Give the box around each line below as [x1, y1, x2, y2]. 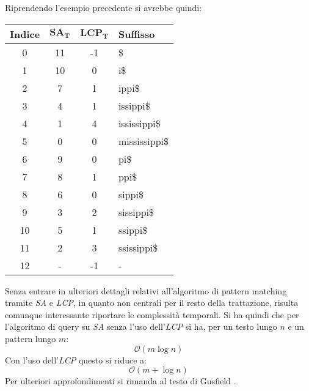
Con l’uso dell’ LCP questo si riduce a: [5, 353, 147, 366]
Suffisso [118, 26, 155, 41]
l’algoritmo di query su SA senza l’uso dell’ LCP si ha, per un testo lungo [5, 320, 277, 333]
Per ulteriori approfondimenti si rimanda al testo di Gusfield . [5, 374, 236, 387]
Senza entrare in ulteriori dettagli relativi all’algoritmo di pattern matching [5, 284, 287, 297]
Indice [10, 26, 40, 41]
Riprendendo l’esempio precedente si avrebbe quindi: [5, 1, 202, 13]
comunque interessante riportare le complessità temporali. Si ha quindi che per [5, 308, 299, 321]
